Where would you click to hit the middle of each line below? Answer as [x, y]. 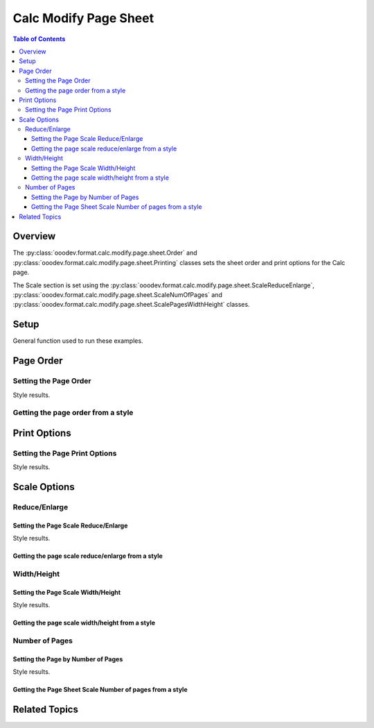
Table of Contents [39, 39]
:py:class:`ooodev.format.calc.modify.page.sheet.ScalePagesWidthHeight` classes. [131, 305]
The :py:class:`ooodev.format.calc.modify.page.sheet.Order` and [105, 253]
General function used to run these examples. [78, 341]
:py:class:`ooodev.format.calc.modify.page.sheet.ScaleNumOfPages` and [118, 295]
